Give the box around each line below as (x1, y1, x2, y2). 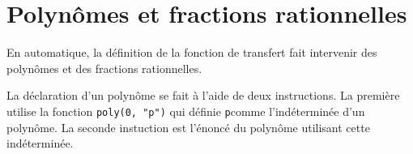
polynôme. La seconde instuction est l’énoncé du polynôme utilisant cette (6, 118, 370, 135)
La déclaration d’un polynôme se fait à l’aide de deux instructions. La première (6, 87, 400, 104)
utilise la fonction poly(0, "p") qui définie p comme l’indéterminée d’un (6, 102, 365, 119)
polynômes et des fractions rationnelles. (6, 59, 202, 76)
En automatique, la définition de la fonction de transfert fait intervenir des (6, 44, 377, 61)
